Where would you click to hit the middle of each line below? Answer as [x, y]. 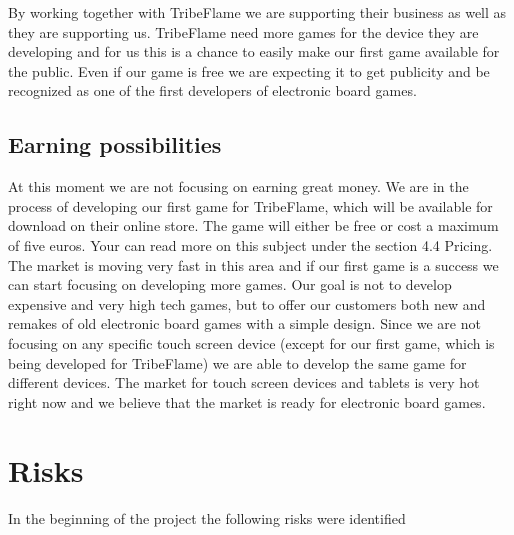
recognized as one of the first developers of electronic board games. [212, 90]
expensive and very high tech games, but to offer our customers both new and [247, 303]
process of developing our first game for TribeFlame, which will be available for [250, 205]
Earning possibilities [115, 144]
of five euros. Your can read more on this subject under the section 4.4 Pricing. [250, 244]
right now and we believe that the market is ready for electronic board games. [247, 401]
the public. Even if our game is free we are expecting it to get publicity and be [249, 70]
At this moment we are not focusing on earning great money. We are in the [238, 186]
